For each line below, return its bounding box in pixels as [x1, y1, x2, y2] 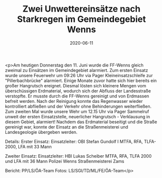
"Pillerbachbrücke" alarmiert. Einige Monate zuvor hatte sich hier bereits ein [5, 78, 157, 83]
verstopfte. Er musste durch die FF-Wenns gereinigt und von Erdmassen [5, 93, 149, 99]
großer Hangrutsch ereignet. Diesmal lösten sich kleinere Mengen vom [5, 82, 146, 88]
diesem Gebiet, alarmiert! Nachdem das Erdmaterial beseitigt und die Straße [5, 119, 158, 125]
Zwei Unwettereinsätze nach [22, 3, 141, 15]
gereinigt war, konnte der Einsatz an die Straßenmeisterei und [5, 124, 129, 129]
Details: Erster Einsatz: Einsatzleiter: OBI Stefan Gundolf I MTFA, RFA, [5, 138, 143, 144]
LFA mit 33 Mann [17, 144, 52, 149]
